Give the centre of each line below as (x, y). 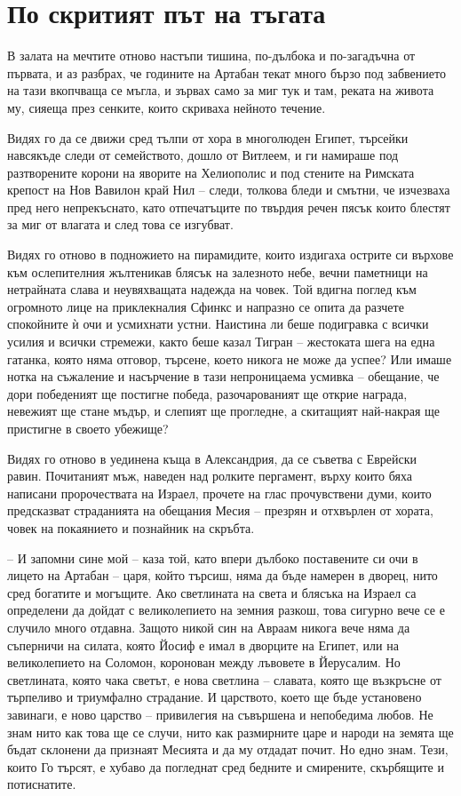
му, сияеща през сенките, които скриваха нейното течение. (167, 107)
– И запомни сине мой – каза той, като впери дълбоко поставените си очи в (213, 557)
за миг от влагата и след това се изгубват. (120, 224)
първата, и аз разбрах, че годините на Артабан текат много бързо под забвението (227, 72)
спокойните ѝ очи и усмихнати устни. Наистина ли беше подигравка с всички (218, 324)
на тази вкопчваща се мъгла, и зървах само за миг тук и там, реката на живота (221, 90)
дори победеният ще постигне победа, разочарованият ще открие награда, (207, 393)
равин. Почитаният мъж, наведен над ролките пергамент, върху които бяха (210, 476)
